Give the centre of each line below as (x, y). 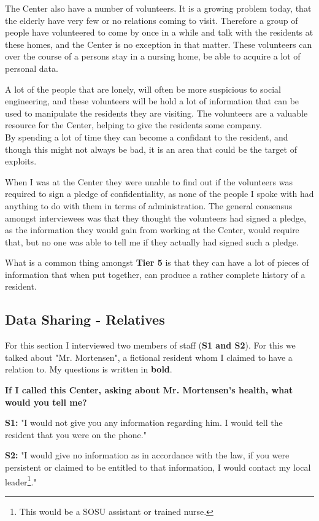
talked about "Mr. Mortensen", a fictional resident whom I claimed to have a (149, 357)
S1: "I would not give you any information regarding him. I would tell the (144, 423)
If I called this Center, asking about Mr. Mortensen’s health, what (149, 390)
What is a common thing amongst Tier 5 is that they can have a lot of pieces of (157, 262)
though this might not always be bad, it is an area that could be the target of (151, 149)
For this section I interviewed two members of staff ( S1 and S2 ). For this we (150, 345)
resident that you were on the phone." (76, 434)
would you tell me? (46, 402)
